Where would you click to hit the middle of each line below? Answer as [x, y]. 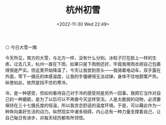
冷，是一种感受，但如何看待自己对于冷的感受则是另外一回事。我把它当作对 [81, 93]
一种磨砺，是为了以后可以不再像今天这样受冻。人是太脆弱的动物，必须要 [87, 99]
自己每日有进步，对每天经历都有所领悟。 [46, 118]
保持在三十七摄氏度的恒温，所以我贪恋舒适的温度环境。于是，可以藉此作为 [81, 105]
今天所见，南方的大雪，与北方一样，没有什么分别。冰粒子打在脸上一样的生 [81, 58]
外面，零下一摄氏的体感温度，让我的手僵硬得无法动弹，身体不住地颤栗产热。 [83, 76]
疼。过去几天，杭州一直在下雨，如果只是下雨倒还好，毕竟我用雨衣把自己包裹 [83, 64]
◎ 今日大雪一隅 [21, 47]
